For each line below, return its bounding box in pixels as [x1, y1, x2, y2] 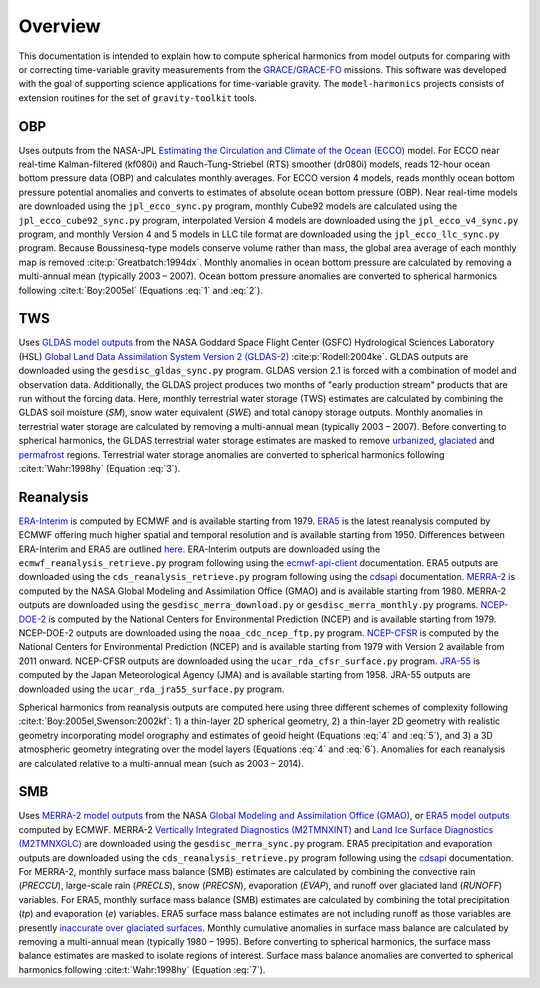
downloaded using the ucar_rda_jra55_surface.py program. [18, 683, 285, 695]
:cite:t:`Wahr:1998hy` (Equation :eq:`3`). [18, 462, 181, 474]
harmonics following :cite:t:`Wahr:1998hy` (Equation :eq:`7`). [18, 963, 266, 975]
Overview [18, 15, 101, 37]
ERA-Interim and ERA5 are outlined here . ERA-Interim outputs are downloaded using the [18, 543, 381, 555]
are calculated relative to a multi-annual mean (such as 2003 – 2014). [18, 757, 304, 769]
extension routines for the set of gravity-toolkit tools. [18, 91, 257, 104]
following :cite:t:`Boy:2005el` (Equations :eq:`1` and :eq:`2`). [18, 284, 264, 296]
